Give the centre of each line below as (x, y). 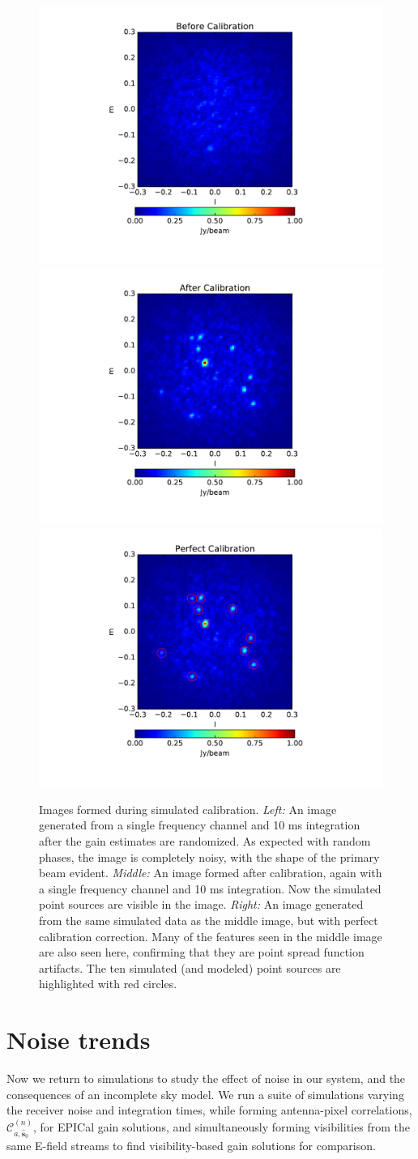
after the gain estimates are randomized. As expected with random (205, 840)
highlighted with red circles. (108, 984)
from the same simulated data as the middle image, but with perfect (209, 920)
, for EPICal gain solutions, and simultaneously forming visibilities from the (221, 1126)
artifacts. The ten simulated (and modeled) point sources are (190, 967)
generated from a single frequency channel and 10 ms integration (200, 825)
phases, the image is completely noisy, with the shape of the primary (209, 856)
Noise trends (79, 1040)
